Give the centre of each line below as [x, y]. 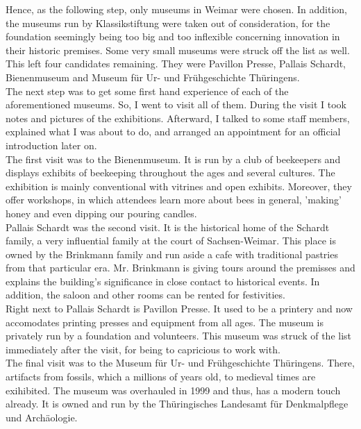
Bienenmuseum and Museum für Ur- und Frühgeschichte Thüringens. [153, 77]
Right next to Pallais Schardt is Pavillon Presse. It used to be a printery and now [179, 309]
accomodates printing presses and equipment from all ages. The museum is [165, 322]
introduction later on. [51, 145]
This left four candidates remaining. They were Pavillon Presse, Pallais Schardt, [176, 64]
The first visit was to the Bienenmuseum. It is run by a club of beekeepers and [173, 159]
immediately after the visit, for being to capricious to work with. [143, 349]
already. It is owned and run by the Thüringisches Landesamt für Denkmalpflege [177, 404]
